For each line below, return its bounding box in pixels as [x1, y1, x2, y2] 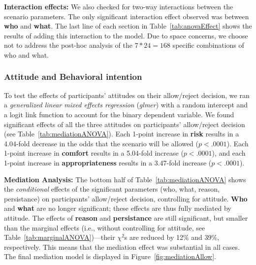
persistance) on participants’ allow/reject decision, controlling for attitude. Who [4, 193, 248, 203]
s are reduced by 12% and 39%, [124, 232, 220, 242]
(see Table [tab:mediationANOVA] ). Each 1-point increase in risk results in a [4, 129, 239, 139]
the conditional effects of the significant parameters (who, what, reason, [4, 184, 220, 194]
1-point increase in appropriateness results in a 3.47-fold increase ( [4, 157, 212, 167]
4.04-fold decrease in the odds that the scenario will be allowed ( [4, 138, 199, 148]
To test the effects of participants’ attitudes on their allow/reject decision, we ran [4, 90, 250, 100]
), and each [212, 148, 246, 158]
